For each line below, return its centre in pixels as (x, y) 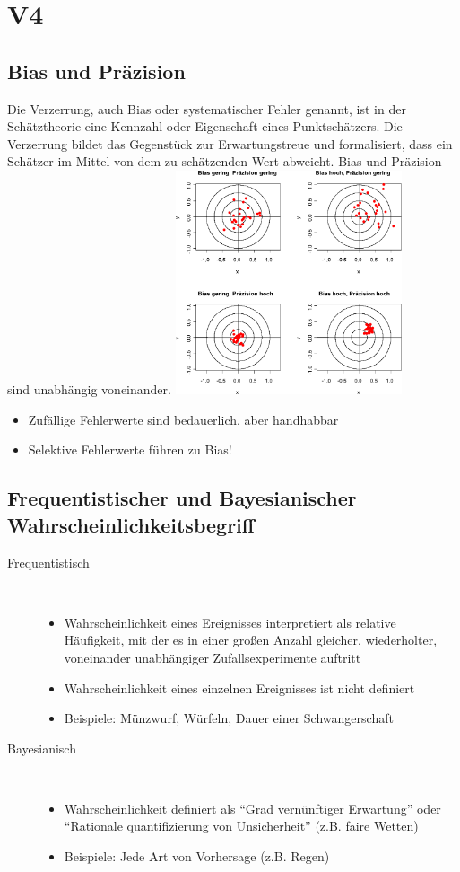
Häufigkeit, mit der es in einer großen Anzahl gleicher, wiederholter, (251, 640)
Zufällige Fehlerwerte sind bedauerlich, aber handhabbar (183, 419)
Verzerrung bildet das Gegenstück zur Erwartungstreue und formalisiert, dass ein (230, 143)
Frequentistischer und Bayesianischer (182, 498)
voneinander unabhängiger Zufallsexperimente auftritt (213, 657)
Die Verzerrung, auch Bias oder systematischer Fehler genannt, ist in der (207, 108)
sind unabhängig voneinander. (89, 389)
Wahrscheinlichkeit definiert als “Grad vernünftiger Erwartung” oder (252, 808)
